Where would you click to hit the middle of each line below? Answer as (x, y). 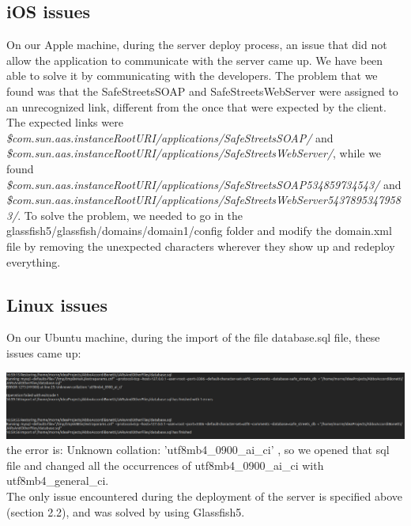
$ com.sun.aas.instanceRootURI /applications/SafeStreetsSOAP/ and (170, 137)
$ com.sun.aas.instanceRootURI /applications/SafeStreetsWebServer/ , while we (194, 153)
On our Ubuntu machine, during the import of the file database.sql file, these (193, 337)
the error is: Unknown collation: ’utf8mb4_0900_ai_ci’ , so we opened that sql (198, 450)
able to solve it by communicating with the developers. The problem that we (192, 76)
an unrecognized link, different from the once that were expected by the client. (196, 106)
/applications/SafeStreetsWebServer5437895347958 (278, 200)
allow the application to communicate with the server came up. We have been (195, 60)
